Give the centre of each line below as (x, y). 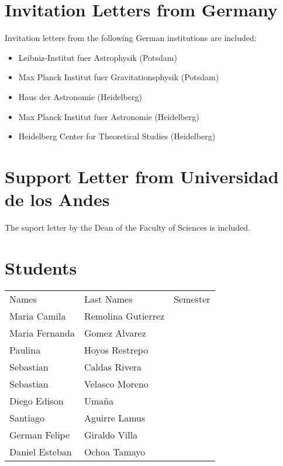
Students (41, 267)
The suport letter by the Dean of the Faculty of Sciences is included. (127, 227)
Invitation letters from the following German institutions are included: (131, 38)
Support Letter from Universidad (142, 176)
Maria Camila (38, 316)
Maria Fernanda (42, 333)
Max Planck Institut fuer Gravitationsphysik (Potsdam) (119, 77)
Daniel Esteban (41, 451)
